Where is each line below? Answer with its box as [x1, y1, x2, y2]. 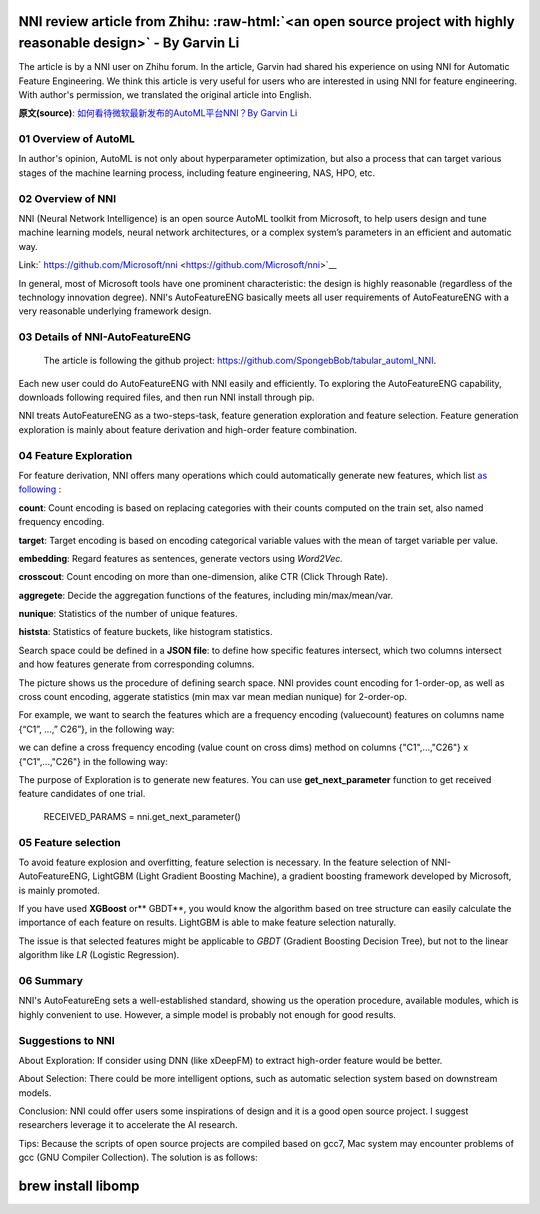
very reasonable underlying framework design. [18, 305, 212, 317]
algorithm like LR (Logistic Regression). [18, 949, 180, 961]
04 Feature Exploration [18, 448, 133, 462]
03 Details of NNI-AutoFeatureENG [18, 330, 192, 344]
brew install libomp [18, 1178, 140, 1195]
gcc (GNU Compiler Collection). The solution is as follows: [18, 1151, 259, 1164]
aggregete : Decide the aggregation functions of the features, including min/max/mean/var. [18, 589, 394, 601]
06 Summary [18, 974, 84, 988]
